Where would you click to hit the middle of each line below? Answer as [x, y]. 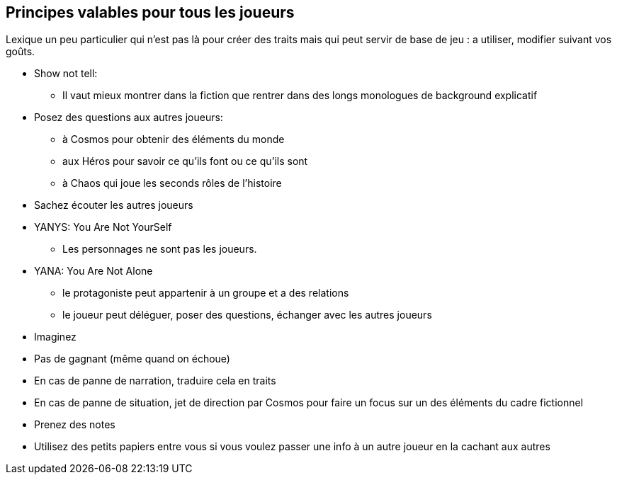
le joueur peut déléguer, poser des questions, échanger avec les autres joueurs [247, 315]
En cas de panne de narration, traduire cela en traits [155, 381]
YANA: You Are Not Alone [94, 271]
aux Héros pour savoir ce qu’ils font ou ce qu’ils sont [185, 161]
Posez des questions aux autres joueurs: [129, 118]
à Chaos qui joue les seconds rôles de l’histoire [172, 183]
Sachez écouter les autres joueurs [114, 205]
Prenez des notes [75, 425]
